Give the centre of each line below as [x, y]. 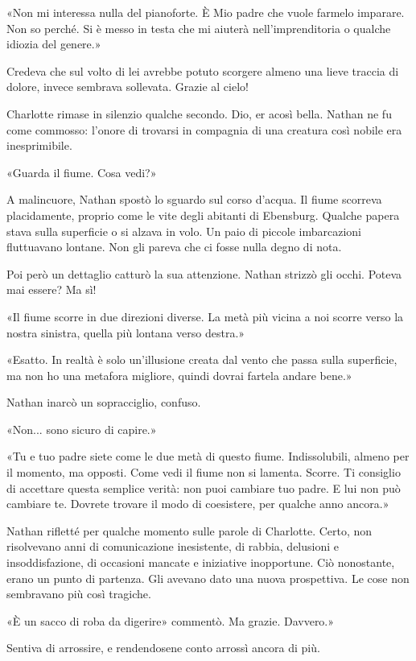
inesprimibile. [39, 145]
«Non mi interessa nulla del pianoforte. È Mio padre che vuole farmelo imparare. [206, 12]
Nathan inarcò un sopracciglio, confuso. [104, 402]
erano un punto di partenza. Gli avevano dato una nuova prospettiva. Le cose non [208, 578]
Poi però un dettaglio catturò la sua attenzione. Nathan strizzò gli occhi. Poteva [204, 273]
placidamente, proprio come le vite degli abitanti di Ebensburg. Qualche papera [203, 215]
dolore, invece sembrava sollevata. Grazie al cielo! [128, 87]
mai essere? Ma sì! [51, 289]
